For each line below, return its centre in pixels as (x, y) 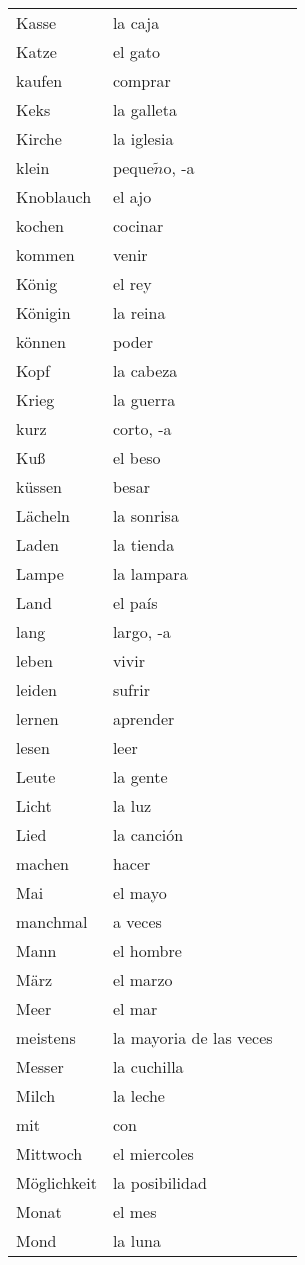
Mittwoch (49, 1153)
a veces (137, 921)
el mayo (139, 892)
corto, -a (142, 428)
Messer (40, 1066)
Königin (43, 312)
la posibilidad (159, 1182)
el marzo (142, 979)
